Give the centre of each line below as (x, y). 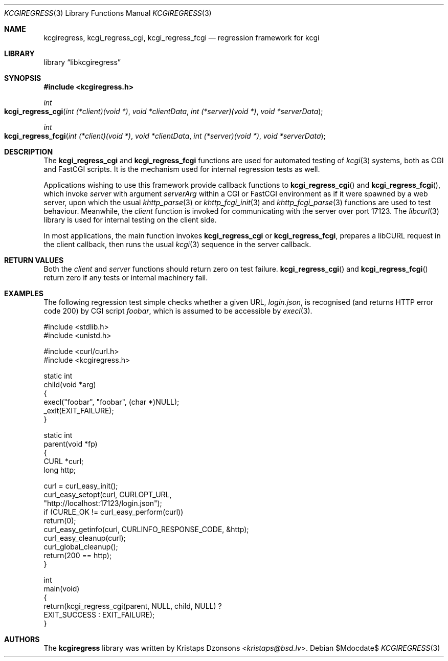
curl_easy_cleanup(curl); (85, 538)
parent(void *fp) (71, 444)
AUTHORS (22, 639)
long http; (60, 470)
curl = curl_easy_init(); (81, 486)
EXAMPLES (24, 293)
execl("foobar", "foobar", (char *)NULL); (111, 402)
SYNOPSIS (23, 78)
